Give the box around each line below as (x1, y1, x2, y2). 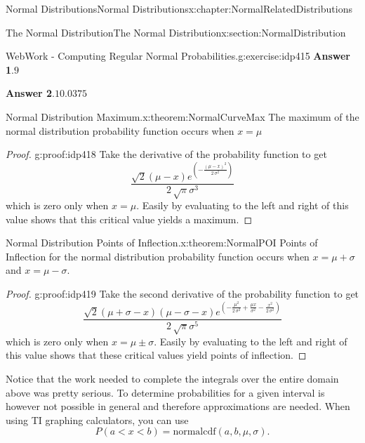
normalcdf (173, 427, 216, 437)
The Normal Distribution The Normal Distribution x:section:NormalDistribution (6, 25, 346, 39)
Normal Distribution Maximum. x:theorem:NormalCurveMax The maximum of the (6, 109, 359, 124)
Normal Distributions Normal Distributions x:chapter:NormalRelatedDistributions (6, 1, 352, 15)
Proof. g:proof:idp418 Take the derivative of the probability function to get (6, 147, 327, 161)
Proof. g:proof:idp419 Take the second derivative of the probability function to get (6, 286, 359, 301)
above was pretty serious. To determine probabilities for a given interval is (6, 385, 325, 399)
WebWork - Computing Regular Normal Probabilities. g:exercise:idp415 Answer (6, 48, 350, 63)
